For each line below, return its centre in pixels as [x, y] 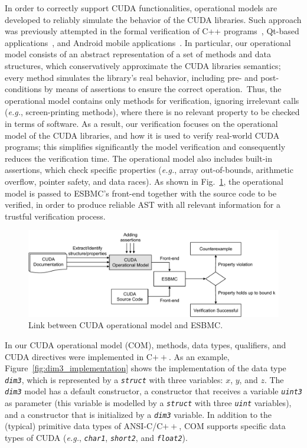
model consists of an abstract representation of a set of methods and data [138, 54]
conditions [23, 89]
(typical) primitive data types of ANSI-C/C [84, 426]
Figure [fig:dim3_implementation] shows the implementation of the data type [146, 368]
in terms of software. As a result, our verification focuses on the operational [141, 123]
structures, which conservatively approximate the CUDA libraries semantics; [143, 65]
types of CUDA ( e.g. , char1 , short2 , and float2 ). [96, 438]
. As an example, [199, 356]
